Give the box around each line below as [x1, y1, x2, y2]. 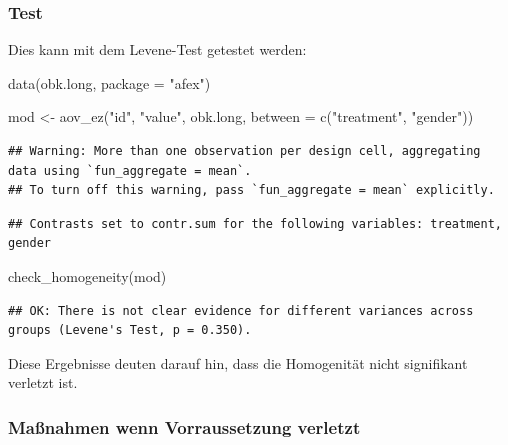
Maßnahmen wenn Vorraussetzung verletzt [8, 414, 361, 439]
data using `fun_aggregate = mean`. [8, 163, 252, 178]
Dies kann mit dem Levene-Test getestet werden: [8, 39, 307, 60]
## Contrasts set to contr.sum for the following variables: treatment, [8, 216, 502, 231]
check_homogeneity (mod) [8, 265, 167, 286]
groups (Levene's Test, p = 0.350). [8, 323, 252, 338]
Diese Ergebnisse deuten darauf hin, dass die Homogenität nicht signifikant [8, 352, 468, 373]
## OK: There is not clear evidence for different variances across [8, 303, 474, 318]
